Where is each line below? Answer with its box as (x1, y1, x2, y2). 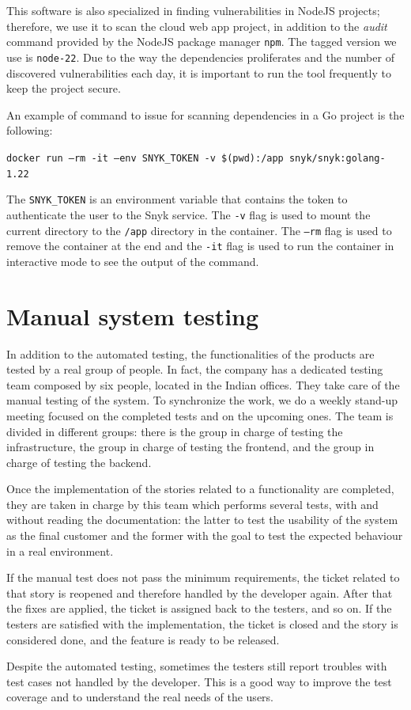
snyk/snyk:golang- (288, 152, 386, 164)
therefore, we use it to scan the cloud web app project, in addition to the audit (6, 17, 387, 34)
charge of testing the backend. (6, 454, 152, 470)
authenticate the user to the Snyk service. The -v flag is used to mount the (6, 206, 371, 222)
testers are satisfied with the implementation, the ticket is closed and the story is (6, 616, 398, 632)
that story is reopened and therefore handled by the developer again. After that (6, 584, 393, 601)
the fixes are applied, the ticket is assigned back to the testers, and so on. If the (6, 600, 392, 617)
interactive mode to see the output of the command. (6, 252, 259, 269)
